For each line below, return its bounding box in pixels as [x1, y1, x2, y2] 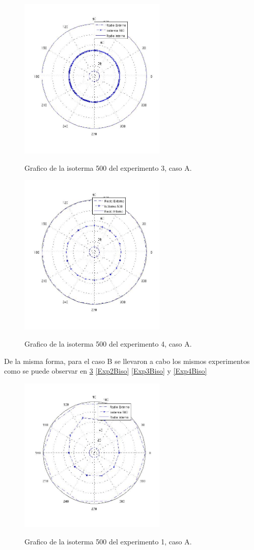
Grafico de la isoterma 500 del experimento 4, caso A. [24, 338, 192, 349]
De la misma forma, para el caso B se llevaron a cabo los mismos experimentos [4, 355, 250, 366]
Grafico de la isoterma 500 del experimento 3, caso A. [24, 162, 192, 173]
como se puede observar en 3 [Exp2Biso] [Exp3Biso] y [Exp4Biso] [4, 365, 207, 376]
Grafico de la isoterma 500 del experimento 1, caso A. [24, 536, 192, 546]
